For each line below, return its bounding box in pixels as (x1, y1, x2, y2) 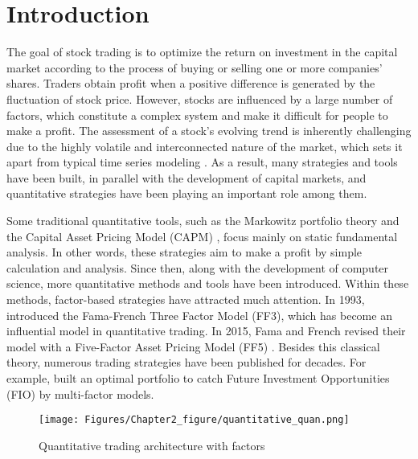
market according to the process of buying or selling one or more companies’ (6, 59, 383, 76)
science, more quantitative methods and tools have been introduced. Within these (6, 275, 409, 292)
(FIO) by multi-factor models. (6, 385, 154, 402)
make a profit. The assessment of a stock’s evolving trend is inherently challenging (6, 122, 412, 139)
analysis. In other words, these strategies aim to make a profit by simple (6, 244, 363, 260)
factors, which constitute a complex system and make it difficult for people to (6, 106, 388, 123)
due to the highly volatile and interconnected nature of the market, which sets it (6, 137, 403, 154)
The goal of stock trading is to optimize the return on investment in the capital (6, 43, 398, 60)
